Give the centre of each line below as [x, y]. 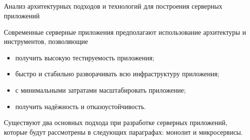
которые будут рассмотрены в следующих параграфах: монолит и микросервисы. [124, 132]
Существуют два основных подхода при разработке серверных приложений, [116, 122]
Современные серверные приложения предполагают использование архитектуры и [125, 32]
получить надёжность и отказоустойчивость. [81, 106]
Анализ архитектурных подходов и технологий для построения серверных [113, 6]
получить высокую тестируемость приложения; [85, 57]
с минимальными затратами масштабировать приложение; [101, 90]
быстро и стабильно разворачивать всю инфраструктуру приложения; [117, 74]
